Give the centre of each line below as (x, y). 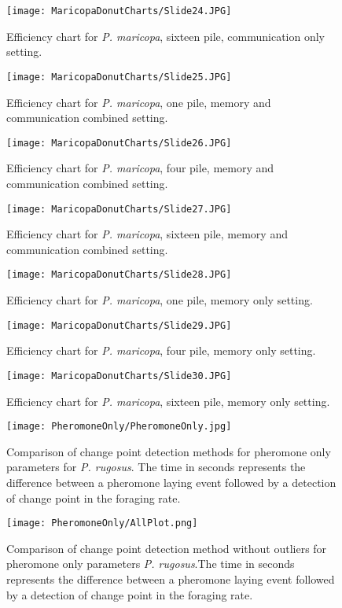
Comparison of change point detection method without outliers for (167, 548)
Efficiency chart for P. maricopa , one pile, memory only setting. (160, 300)
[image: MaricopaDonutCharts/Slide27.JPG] (119, 209)
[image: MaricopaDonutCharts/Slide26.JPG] (119, 143)
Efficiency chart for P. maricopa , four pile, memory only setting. (161, 350)
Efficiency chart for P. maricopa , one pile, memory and (139, 102)
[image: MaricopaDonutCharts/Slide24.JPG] (119, 11)
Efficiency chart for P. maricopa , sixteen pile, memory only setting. (168, 401)
